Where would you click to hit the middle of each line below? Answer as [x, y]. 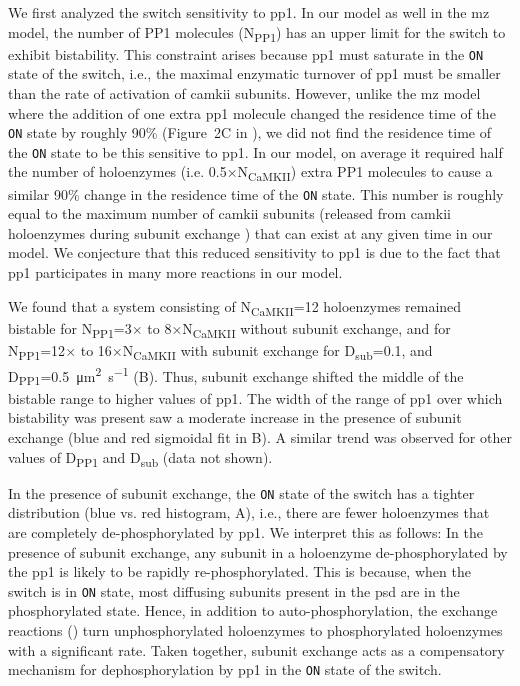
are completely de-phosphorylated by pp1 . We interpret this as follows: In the [245, 531]
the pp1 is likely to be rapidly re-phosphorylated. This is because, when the [239, 571]
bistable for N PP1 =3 [70, 329]
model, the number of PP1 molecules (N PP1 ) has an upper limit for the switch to [257, 33]
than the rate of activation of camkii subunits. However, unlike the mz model [244, 92]
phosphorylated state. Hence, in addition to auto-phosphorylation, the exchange [253, 610]
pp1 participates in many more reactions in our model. [175, 272]
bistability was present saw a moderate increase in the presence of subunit [235, 417]
